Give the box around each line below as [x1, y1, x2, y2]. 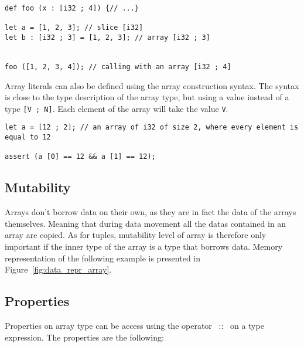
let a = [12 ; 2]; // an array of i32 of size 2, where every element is [5, 123, 299, 132]
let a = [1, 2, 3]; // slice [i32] [5, 23, 144, 32]
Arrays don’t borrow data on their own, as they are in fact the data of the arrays [5, 206, 296, 218]
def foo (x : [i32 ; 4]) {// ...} [5, 4, 139, 12]
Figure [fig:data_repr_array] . [5, 263, 112, 275]
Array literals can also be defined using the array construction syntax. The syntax [5, 79, 299, 91]
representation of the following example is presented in [5, 251, 201, 264]
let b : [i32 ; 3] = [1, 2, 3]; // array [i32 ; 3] [5, 33, 210, 42]
